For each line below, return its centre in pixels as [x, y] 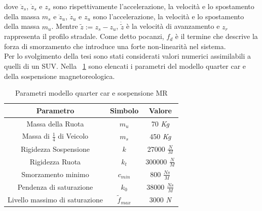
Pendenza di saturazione [55, 186]
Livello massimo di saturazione [55, 199]
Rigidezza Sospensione [55, 149]
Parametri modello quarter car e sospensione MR [91, 93]
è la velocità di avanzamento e [173, 26]
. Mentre [65, 26]
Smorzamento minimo [55, 174]
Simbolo [124, 110]
